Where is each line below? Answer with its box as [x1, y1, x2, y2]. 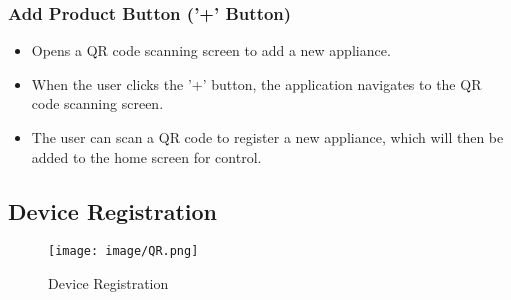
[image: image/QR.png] [48, 244, 199, 259]
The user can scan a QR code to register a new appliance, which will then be [31, 127, 504, 147]
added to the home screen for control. [31, 146, 262, 167]
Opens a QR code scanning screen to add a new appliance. [31, 40, 391, 61]
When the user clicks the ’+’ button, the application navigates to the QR [31, 73, 482, 94]
